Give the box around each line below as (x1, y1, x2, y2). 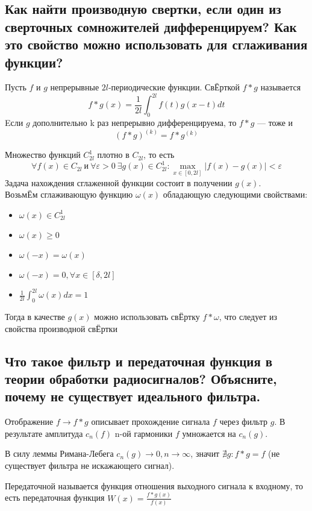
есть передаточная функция (5, 491, 105, 504)
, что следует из (219, 310, 278, 323)
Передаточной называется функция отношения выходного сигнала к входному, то (5, 479, 304, 492)
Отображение (5, 415, 54, 428)
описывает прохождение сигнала (91, 415, 210, 428)
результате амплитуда (5, 427, 83, 439)
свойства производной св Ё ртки (5, 322, 117, 334)
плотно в (97, 148, 129, 161)
